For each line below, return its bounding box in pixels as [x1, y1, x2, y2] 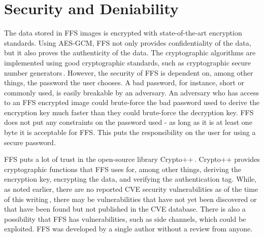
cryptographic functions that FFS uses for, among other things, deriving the [4, 163, 241, 174]
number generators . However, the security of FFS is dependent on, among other [4, 67, 253, 78]
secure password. [4, 137, 56, 147]
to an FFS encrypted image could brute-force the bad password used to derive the [4, 97, 259, 108]
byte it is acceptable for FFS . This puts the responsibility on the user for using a [4, 127, 256, 138]
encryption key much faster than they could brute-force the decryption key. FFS [4, 107, 254, 117]
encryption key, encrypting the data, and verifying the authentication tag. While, [4, 174, 257, 184]
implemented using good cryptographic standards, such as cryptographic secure [4, 57, 251, 67]
